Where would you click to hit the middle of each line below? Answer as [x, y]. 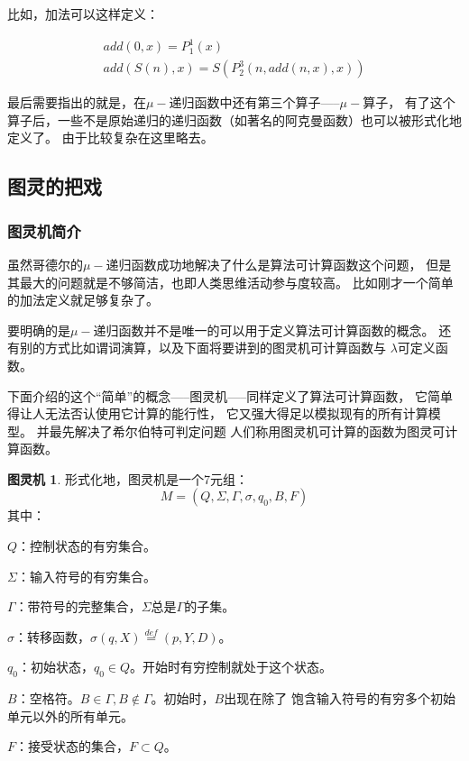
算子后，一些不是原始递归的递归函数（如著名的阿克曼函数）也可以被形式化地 [234, 119]
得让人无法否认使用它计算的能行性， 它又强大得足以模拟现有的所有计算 [218, 413]
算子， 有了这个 [409, 102]
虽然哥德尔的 [45, 264]
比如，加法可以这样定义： [83, 14]
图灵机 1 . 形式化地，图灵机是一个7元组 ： [128, 478]
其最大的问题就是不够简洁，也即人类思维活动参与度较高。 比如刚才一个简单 [230, 282]
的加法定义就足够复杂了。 [83, 300]
